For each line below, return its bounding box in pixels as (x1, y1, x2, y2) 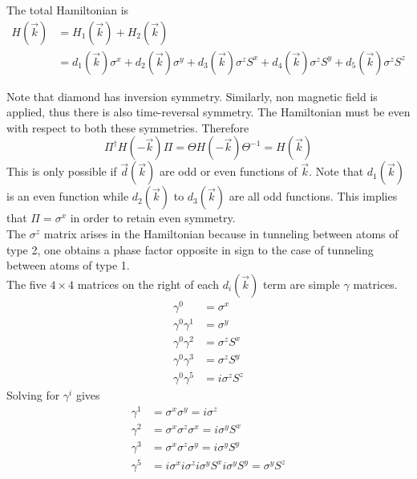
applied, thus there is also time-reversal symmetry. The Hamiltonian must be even (6, 104, 411, 120)
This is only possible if (6, 163, 117, 180)
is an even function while (6, 188, 129, 205)
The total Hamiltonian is (6, 2, 129, 18)
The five (6, 275, 47, 292)
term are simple (263, 275, 340, 292)
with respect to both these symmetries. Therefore (6, 119, 249, 136)
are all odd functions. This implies (229, 188, 398, 205)
